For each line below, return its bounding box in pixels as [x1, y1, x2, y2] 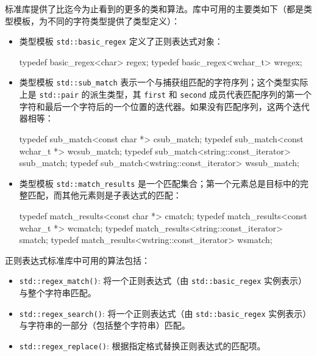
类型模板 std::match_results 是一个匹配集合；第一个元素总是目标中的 [19, 176, 300, 189]
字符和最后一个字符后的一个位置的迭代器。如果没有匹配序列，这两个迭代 [19, 100, 310, 112]
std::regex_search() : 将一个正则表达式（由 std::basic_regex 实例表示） [19, 307, 312, 319]
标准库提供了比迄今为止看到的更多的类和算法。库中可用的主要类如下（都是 [5, 2, 304, 15]
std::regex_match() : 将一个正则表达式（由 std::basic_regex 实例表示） [19, 274, 307, 287]
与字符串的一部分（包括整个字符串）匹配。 [19, 319, 190, 332]
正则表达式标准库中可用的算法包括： [5, 253, 150, 266]
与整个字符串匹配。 [19, 286, 96, 299]
